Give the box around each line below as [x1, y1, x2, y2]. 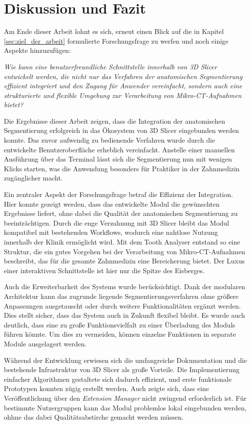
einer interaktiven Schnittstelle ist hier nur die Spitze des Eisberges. [4, 265, 205, 275]
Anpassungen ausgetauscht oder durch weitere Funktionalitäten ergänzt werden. [4, 300, 241, 311]
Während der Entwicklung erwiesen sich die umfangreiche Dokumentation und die [4, 355, 247, 365]
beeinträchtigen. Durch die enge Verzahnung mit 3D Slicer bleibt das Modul [4, 217, 229, 228]
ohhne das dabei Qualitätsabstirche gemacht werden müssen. [4, 412, 184, 422]
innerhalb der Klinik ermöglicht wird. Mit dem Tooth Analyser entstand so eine [4, 237, 240, 246]
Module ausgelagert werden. [4, 338, 87, 348]
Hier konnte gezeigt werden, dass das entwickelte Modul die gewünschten [4, 198, 220, 209]
